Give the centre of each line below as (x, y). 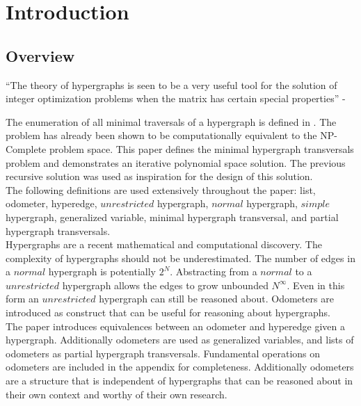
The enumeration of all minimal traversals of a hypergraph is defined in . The (171, 121)
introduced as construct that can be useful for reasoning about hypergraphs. (168, 312)
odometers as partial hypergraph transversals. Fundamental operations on (163, 353)
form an (22, 299)
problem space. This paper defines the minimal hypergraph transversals (201, 148)
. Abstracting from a (214, 271)
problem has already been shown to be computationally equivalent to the (161, 135)
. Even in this (316, 285)
